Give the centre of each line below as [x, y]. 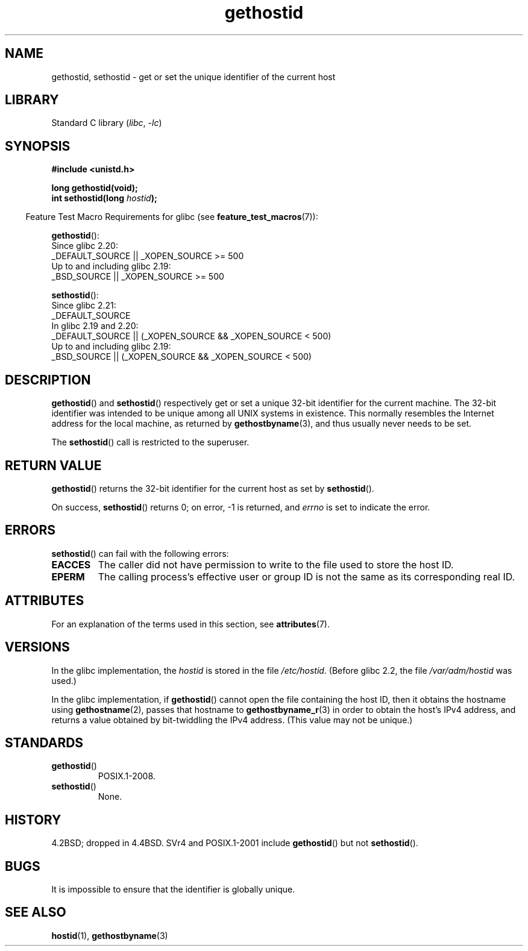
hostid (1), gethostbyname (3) [110, 935]
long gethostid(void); [95, 188]
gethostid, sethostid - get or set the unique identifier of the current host [193, 77]
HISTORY [33, 820]
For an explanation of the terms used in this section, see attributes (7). [190, 624]
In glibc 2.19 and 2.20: [95, 326]
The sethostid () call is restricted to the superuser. [150, 442]
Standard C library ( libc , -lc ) [107, 123]
